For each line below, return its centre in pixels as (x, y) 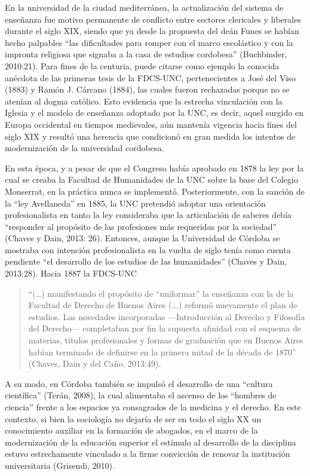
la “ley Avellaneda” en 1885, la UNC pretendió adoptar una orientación (135, 203)
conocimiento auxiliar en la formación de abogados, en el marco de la (131, 430)
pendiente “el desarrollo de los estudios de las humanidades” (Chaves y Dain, (146, 261)
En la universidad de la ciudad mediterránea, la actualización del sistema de (144, 7)
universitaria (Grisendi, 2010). (60, 465)
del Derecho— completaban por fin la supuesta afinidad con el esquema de (165, 328)
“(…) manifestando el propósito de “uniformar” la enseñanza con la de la (161, 293)
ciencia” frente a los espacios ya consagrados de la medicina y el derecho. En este (153, 407)
